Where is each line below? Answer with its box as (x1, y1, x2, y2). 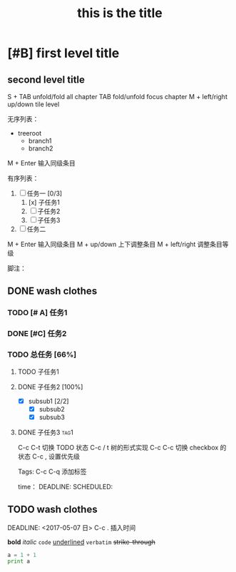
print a (7, 558, 31, 565)
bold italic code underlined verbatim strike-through (7, 537, 155, 546)
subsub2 (39, 404, 66, 413)
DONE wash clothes (7, 285, 98, 297)
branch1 (28, 137, 52, 145)
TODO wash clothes (7, 504, 98, 516)
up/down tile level (7, 100, 60, 108)
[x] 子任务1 (28, 198, 61, 206)
